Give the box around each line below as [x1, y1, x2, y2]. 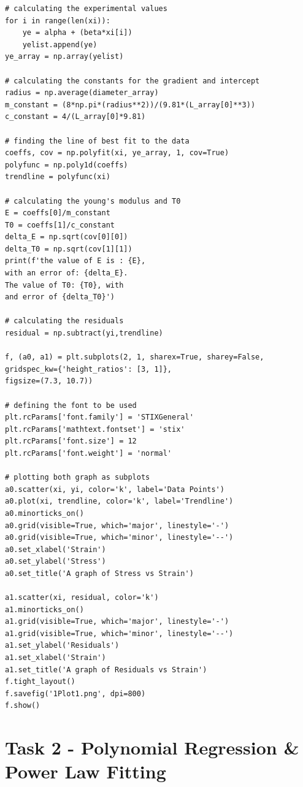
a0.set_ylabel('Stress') [5, 557, 106, 566]
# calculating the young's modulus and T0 [5, 196, 181, 205]
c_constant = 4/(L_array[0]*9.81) [5, 112, 146, 121]
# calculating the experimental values [5, 4, 167, 13]
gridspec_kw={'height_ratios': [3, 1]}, [5, 364, 172, 374]
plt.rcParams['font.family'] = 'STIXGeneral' [5, 413, 194, 422]
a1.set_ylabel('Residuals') [5, 641, 120, 650]
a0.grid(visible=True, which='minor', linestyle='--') [5, 533, 234, 542]
